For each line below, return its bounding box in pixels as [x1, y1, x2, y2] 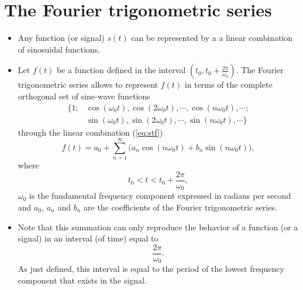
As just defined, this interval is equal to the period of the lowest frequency [18, 263, 284, 275]
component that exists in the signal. [18, 274, 147, 286]
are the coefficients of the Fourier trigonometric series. [84, 201, 277, 213]
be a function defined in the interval [56, 64, 186, 76]
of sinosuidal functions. [18, 43, 101, 55]
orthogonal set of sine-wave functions [18, 89, 150, 102]
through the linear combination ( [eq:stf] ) [18, 126, 163, 138]
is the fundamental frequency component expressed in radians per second [29, 189, 291, 202]
